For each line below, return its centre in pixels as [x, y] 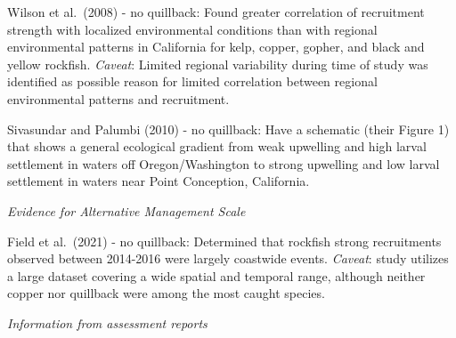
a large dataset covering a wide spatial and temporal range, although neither [216, 275]
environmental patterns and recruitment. [118, 98]
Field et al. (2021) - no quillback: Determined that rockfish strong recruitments [224, 241]
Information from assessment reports [107, 322]
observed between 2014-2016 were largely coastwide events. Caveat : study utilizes [228, 258]
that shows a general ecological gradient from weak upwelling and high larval [217, 146]
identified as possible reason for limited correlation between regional [192, 81]
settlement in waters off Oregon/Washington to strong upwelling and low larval [224, 163]
